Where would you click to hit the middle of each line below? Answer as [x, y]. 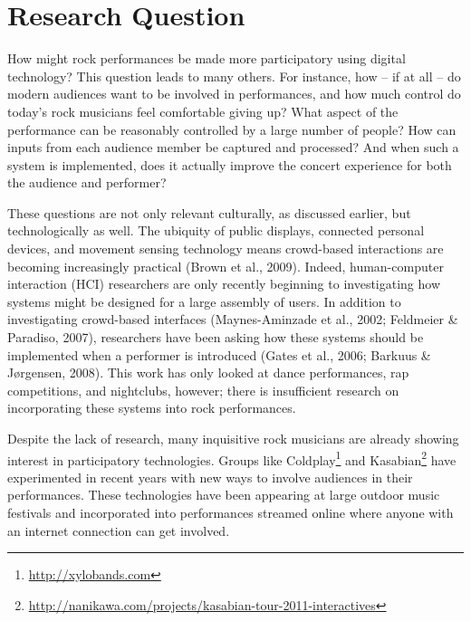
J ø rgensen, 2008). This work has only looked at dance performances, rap [208, 373]
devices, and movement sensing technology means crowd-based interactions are [226, 248]
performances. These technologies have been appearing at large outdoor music [224, 495]
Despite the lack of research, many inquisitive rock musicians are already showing [233, 438]
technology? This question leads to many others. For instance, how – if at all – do [234, 76]
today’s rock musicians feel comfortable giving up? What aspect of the [203, 111]
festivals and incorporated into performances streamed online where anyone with [231, 513]
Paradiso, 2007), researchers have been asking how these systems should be [216, 337]
